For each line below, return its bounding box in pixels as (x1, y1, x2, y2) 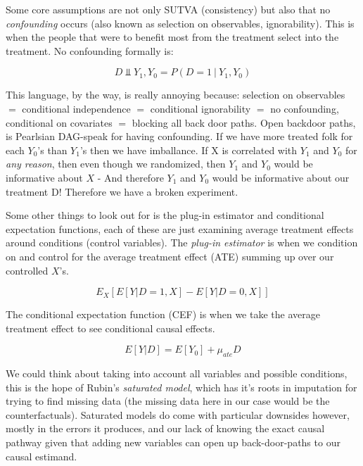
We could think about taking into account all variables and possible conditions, (6, 366, 348, 381)
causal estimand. (6, 448, 77, 463)
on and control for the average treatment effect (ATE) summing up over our (6, 248, 334, 263)
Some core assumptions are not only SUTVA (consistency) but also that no (6, 2, 331, 16)
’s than (37, 142, 68, 157)
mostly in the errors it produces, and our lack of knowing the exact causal (6, 421, 325, 436)
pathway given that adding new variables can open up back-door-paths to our (6, 435, 340, 450)
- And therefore (97, 170, 164, 184)
